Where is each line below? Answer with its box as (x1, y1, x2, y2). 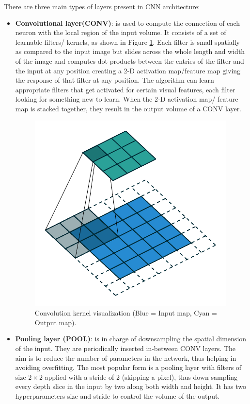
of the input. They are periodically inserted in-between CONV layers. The (15, 343, 235, 353)
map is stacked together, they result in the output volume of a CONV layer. (15, 103, 242, 113)
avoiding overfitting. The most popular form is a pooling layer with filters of (15, 362, 242, 372)
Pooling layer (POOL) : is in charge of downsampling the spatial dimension (15, 334, 247, 344)
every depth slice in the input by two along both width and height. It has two (15, 381, 247, 391)
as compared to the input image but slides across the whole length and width (15, 46, 245, 56)
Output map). (34, 317, 77, 327)
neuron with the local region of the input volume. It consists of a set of (15, 27, 226, 37)
